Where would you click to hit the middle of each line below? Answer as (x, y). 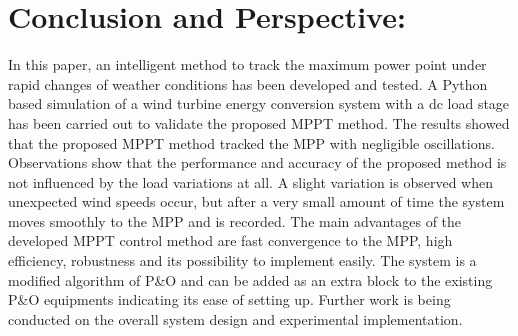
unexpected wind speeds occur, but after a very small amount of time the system (256, 201)
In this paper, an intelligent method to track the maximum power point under (247, 64)
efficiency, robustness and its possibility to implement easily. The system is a (242, 260)
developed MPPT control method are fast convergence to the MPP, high (230, 240)
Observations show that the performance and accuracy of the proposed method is (257, 162)
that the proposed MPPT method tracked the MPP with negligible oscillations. (251, 142)
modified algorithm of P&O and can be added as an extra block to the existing (250, 279)
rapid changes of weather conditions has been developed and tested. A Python (248, 83)
